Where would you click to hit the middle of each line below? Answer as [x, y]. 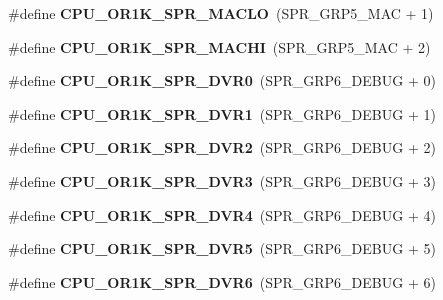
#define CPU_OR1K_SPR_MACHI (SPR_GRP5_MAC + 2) [219, 46]
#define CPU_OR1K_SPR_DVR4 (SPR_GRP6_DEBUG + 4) [222, 214]
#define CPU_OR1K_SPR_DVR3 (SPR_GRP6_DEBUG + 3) [222, 180]
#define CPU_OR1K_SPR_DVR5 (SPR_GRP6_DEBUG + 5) [222, 248]
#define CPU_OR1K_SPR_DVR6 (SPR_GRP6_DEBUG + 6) [222, 281]
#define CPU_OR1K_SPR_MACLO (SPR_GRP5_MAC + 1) [221, 13]
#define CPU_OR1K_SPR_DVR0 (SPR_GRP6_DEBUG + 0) [222, 80]
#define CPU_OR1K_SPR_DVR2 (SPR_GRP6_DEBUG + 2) [222, 147]
